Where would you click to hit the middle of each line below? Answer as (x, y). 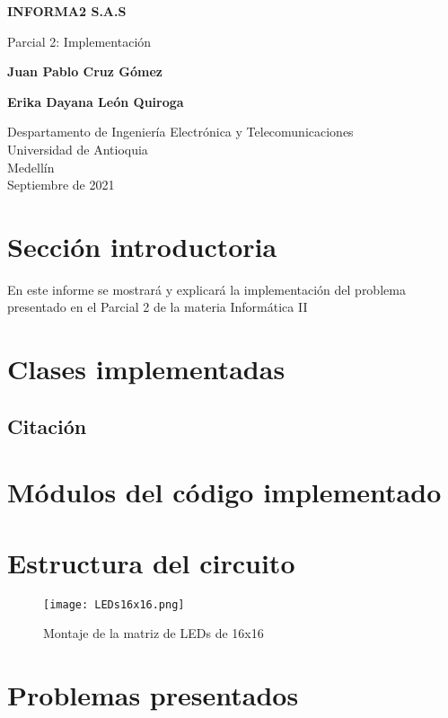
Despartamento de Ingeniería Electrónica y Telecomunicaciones (180, 132)
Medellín (31, 167)
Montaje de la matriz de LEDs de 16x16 (154, 633)
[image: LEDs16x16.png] (114, 604)
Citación (47, 425)
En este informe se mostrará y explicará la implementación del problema (206, 289)
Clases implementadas (146, 369)
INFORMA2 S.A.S (67, 11)
